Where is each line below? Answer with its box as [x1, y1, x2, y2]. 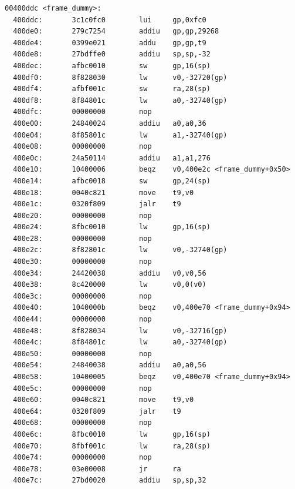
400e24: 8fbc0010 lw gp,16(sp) [13, 223, 211, 232]
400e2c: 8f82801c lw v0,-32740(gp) [13, 246, 228, 254]
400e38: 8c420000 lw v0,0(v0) [13, 280, 206, 289]
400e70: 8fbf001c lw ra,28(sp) [13, 441, 211, 450]
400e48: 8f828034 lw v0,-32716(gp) [13, 326, 228, 335]
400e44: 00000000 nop [13, 315, 152, 324]
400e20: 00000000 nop [13, 211, 152, 220]
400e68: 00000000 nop [13, 418, 152, 427]
